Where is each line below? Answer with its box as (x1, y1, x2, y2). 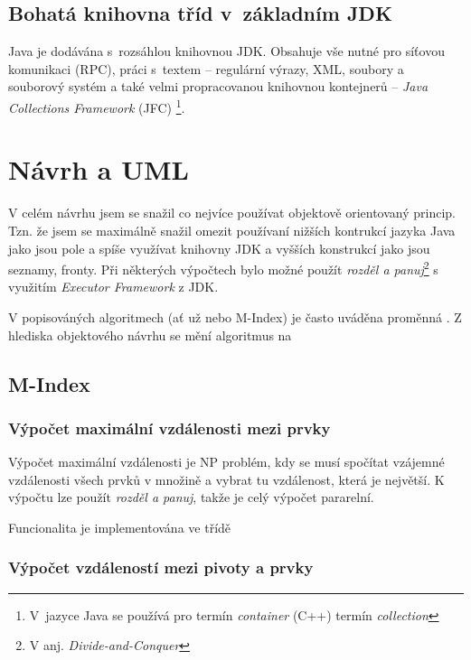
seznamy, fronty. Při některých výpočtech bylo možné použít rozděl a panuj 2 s (8, 257, 438, 278)
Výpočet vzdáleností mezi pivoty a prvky (8, 556, 314, 579)
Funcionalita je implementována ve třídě (8, 517, 231, 536)
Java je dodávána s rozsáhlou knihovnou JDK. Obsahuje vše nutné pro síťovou (8, 42, 445, 60)
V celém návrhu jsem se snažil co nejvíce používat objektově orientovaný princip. (8, 203, 456, 222)
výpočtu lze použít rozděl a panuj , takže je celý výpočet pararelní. (8, 488, 374, 507)
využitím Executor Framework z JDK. (8, 277, 219, 296)
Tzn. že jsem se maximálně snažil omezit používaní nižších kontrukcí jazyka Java (8, 220, 456, 239)
